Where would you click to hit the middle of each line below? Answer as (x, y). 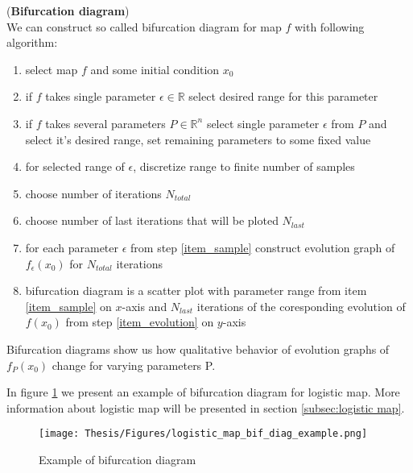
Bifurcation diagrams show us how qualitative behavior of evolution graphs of (198, 349)
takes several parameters (105, 123)
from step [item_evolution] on (140, 322)
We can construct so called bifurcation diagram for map (144, 26)
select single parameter (263, 123)
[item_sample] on (68, 306)
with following (329, 26)
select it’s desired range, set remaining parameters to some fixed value (198, 139)
